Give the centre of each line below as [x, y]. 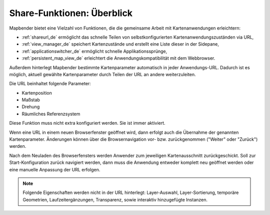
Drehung [31, 107]
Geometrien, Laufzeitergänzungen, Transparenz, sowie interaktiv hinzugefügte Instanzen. [115, 199]
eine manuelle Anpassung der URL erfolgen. [55, 169]
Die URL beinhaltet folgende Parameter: [50, 84]
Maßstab [31, 100]
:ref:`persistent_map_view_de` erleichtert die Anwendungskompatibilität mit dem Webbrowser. [118, 58]
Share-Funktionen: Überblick [71, 13]
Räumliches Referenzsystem [51, 114]
